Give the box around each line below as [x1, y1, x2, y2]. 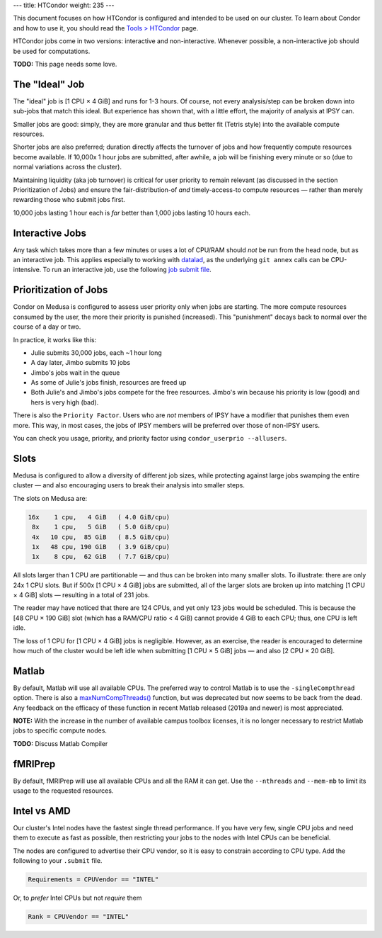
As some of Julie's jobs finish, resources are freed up [30, 378, 187, 387]
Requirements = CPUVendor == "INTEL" [28, 876, 159, 883]
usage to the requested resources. [13, 786, 114, 795]
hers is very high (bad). [30, 397, 99, 407]
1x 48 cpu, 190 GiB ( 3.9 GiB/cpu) [32, 543, 170, 550]
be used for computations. [13, 47, 91, 55]
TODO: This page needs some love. [13, 60, 117, 68]
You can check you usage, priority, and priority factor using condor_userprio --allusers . [13, 434, 287, 443]
